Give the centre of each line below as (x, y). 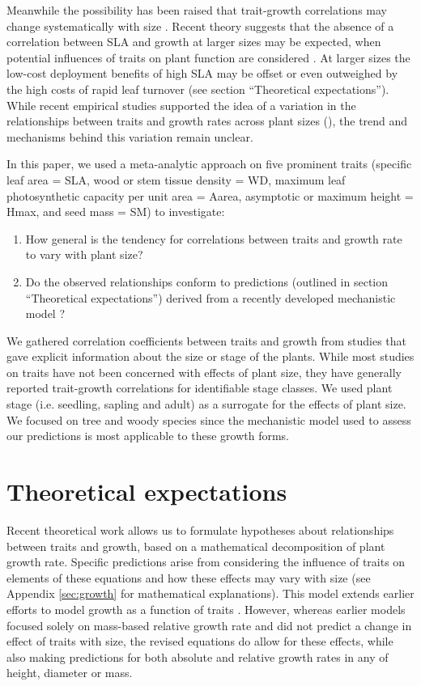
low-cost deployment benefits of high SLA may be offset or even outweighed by (202, 73)
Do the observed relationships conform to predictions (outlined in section (206, 281)
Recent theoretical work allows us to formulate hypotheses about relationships (200, 529)
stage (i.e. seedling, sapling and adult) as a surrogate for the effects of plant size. (206, 404)
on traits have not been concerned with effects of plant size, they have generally (204, 372)
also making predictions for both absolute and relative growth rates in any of (198, 656)
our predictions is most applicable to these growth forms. (148, 436)
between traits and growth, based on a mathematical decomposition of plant (196, 546)
